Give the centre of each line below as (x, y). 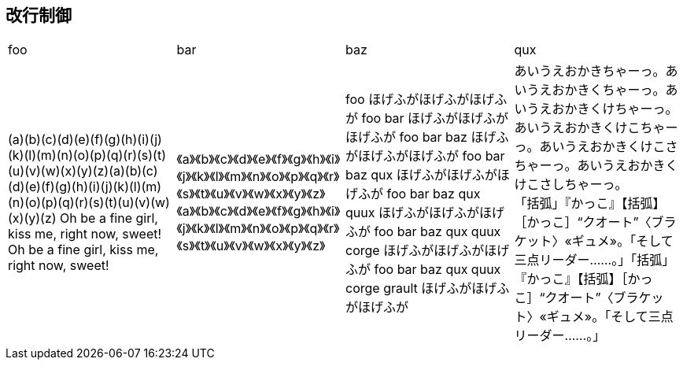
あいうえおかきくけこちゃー (596, 128)
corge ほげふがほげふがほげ (428, 251)
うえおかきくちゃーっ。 (596, 90)
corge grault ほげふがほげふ (428, 288)
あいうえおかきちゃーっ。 (590, 71)
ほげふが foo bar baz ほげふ (427, 137)
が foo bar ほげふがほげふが (427, 118)
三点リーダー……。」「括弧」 (594, 260)
